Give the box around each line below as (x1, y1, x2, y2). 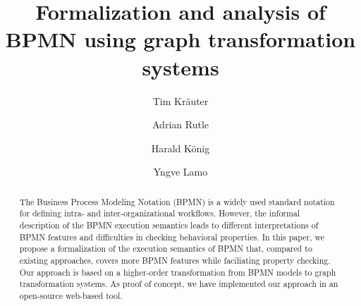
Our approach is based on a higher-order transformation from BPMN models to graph (19, 266, 336, 278)
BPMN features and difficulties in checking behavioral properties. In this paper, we (19, 231, 324, 243)
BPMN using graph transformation (5, 25, 356, 54)
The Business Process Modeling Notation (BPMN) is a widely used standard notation (19, 195, 335, 207)
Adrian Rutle (152, 117, 209, 132)
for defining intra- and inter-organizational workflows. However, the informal (19, 207, 300, 219)
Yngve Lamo (153, 164, 208, 179)
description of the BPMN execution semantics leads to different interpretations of (19, 219, 319, 231)
